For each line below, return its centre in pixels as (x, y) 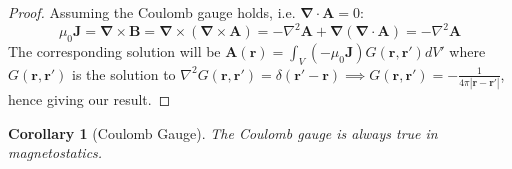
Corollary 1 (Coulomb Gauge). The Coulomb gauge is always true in (223, 132)
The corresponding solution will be (114, 50)
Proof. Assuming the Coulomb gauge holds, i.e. (152, 12)
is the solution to (124, 73)
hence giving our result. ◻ (89, 99)
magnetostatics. (55, 152)
